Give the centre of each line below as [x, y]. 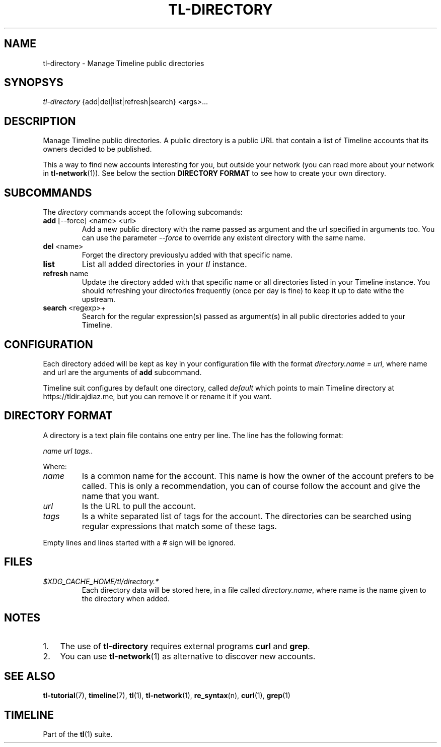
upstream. [99, 299]
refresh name [66, 274]
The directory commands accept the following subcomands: [143, 212]
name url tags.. [68, 451]
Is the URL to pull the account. [139, 506]
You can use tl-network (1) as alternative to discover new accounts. [188, 656]
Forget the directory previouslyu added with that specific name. [187, 255]
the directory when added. [126, 598]
